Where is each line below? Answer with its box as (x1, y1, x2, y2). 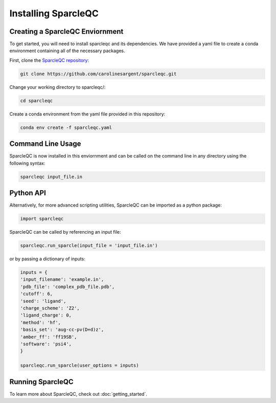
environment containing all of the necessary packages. (9, 48, 125, 54)
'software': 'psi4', (20, 341, 72, 347)
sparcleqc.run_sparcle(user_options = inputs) (20, 363, 139, 368)
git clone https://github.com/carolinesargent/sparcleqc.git (20, 71, 177, 77)
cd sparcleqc (20, 98, 53, 103)
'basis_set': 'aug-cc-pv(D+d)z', (20, 327, 104, 332)
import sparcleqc (20, 216, 64, 222)
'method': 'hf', (20, 320, 61, 325)
